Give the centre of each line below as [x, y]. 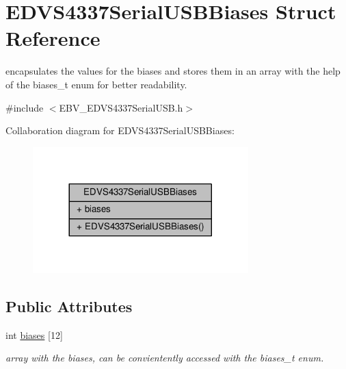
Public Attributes [69, 306]
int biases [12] [34, 334]
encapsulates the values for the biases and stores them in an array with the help [173, 71]
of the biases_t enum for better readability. [96, 84]
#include [25, 107]
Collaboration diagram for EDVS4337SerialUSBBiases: [120, 130]
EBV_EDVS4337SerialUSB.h [121, 107]
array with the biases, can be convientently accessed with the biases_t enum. [165, 358]
